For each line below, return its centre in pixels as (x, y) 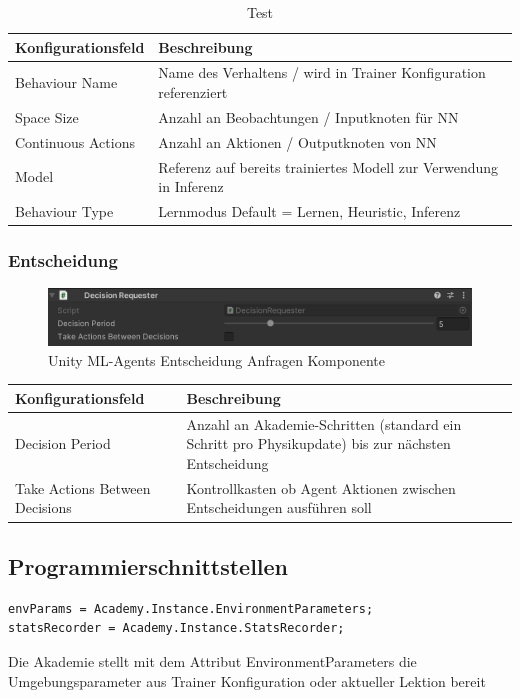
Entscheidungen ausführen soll (279, 507)
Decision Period (63, 443)
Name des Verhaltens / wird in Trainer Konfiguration (322, 72)
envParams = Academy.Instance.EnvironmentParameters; (191, 608)
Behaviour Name (66, 82)
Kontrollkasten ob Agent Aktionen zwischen (321, 487)
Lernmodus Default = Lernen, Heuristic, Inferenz (309, 211)
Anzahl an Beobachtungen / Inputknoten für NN (308, 116)
